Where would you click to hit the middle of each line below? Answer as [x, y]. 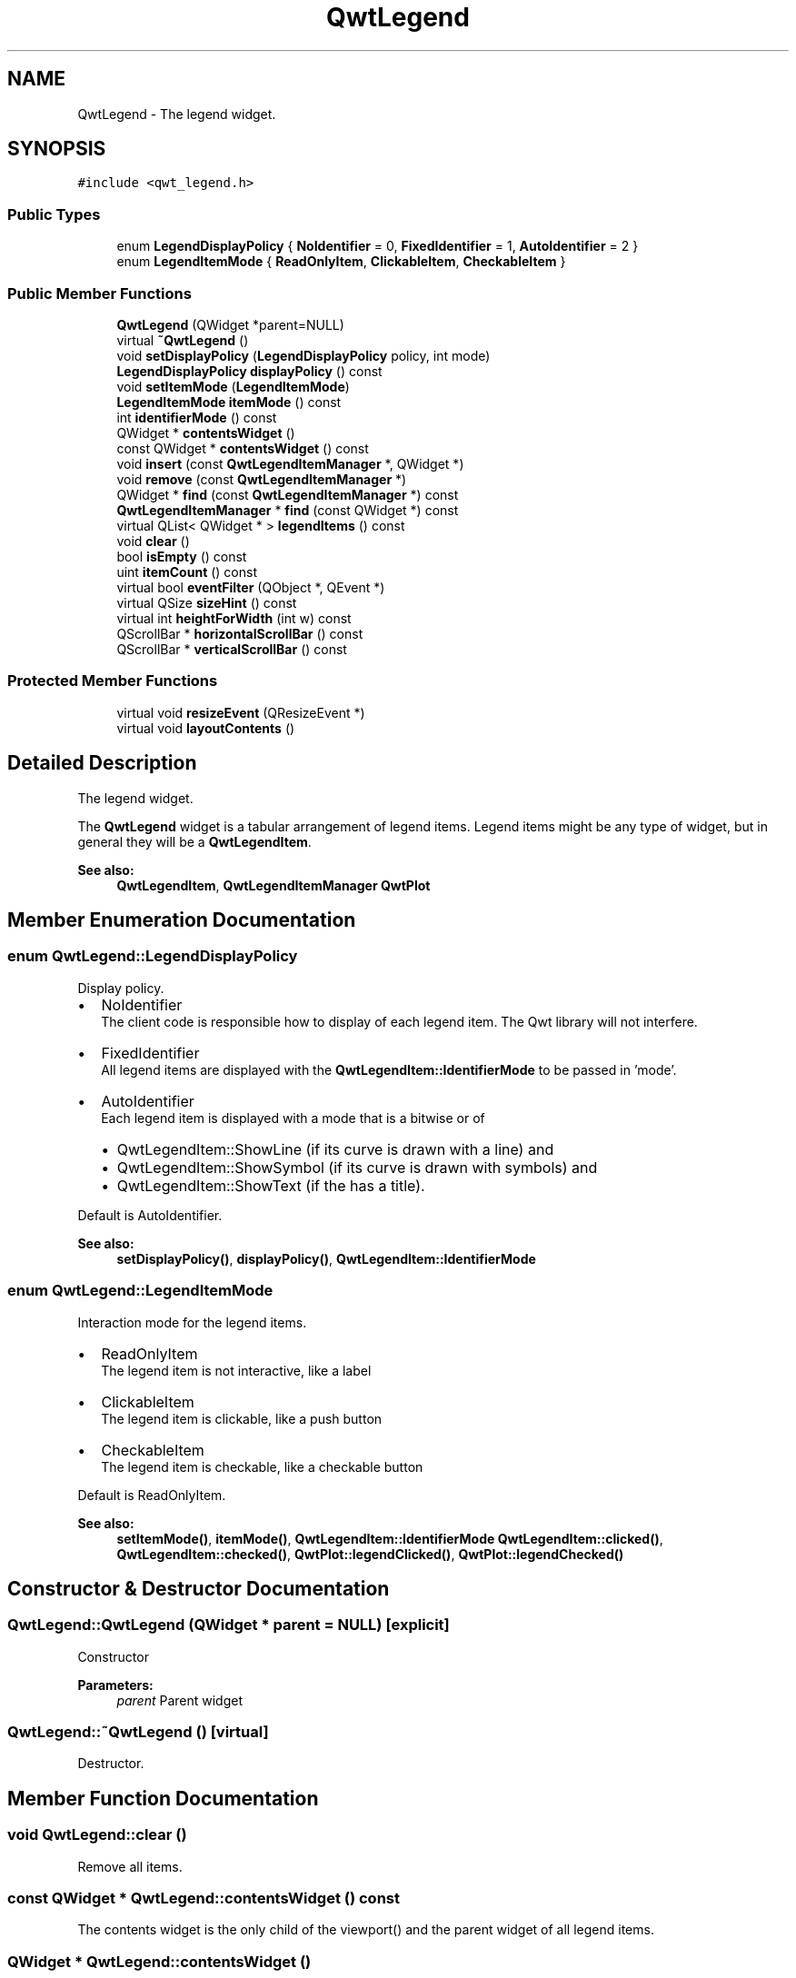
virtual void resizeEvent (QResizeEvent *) [241, 712]
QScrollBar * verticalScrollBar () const [232, 649]
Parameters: [115, 1685]
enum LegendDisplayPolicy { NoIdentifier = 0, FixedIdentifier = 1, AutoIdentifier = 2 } [378, 246]
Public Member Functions [99, 293]
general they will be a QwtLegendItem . [194, 841]
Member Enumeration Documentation [182, 919]
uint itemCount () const [187, 572]
